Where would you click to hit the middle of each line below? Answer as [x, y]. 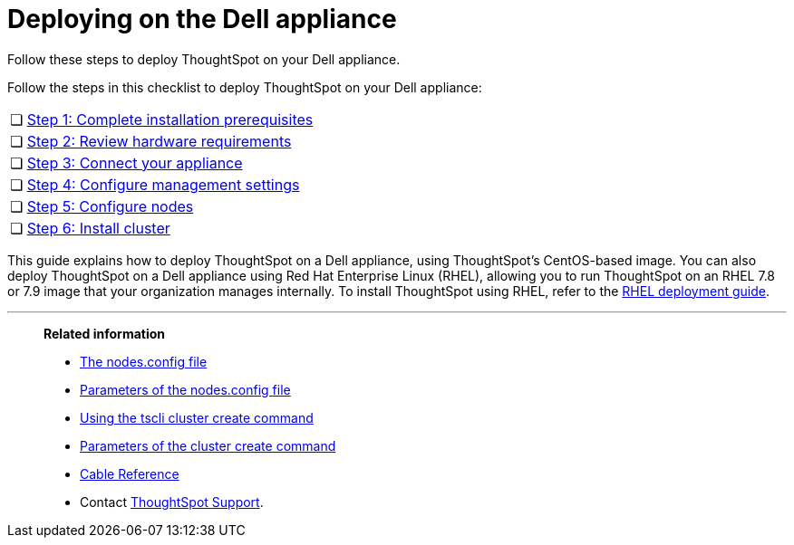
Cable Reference [130, 473]
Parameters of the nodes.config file [185, 389]
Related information [105, 333]
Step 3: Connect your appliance [135, 163]
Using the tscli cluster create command [197, 417]
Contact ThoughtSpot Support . [172, 502]
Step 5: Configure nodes [110, 206]
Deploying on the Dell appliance [202, 19]
